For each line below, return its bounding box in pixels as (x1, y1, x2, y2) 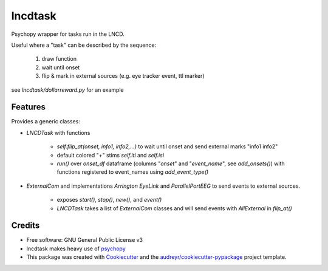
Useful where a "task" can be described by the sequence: (11, 41, 157, 49)
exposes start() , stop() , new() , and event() (56, 196, 162, 204)
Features (11, 102, 46, 112)
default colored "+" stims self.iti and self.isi (56, 151, 164, 159)
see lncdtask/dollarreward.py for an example (11, 86, 124, 94)
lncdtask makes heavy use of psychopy (26, 245, 126, 252)
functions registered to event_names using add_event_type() (56, 168, 209, 176)
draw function (41, 55, 77, 63)
